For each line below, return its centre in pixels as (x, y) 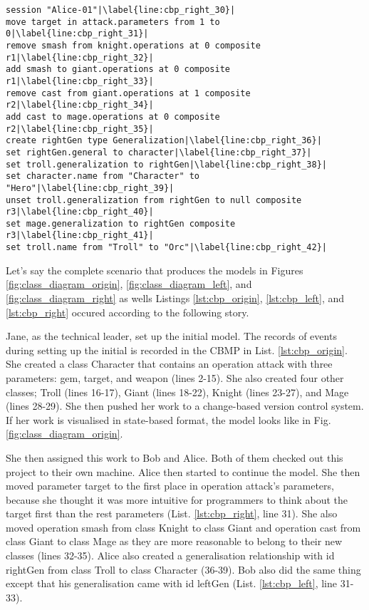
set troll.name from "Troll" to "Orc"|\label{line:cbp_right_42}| (167, 248)
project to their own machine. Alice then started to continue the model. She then (183, 471)
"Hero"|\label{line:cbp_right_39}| (90, 188)
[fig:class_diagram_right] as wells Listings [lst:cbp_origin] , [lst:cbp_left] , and (175, 298)
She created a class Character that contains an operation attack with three (169, 364)
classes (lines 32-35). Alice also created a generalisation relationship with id (170, 555)
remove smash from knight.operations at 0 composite (133, 45)
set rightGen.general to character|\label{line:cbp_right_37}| (159, 152)
